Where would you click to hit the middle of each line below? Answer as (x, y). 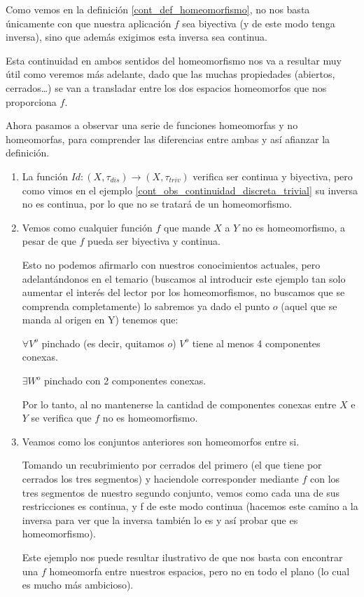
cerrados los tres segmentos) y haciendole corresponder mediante (160, 479)
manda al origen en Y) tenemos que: (100, 320)
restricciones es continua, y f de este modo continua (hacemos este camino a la (190, 506)
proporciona (31, 101)
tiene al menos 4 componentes (256, 343)
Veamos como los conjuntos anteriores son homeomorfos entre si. (161, 441)
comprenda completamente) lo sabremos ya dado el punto (146, 306)
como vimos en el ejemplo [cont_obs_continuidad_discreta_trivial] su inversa (190, 190)
